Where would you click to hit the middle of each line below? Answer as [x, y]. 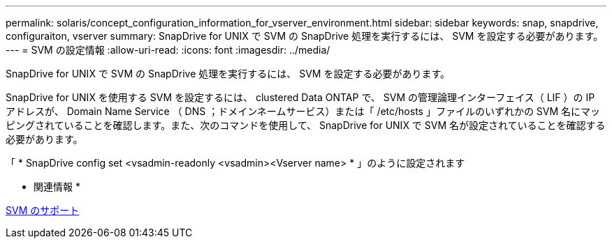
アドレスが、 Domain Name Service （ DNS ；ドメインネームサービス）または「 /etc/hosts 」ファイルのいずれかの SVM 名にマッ [303, 111]
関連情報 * [57, 186]
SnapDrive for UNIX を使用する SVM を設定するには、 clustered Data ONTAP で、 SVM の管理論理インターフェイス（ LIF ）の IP [300, 97]
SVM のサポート [43, 210]
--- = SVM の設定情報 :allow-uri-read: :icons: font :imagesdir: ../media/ [168, 50]
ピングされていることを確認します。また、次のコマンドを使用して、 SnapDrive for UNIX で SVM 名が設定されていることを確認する [306, 125]
